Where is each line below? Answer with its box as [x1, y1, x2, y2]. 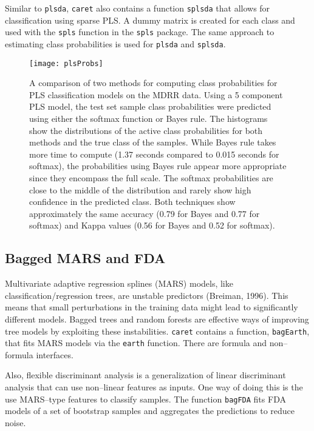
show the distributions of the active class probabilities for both [29, 124, 263, 136]
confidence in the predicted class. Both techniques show [29, 195, 236, 208]
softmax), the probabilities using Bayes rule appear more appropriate [29, 159, 287, 172]
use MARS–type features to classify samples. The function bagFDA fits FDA [5, 392, 286, 405]
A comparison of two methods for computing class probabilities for [29, 76, 278, 89]
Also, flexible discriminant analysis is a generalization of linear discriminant [5, 369, 286, 381]
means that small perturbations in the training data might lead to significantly [5, 301, 298, 313]
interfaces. [36, 348, 73, 361]
